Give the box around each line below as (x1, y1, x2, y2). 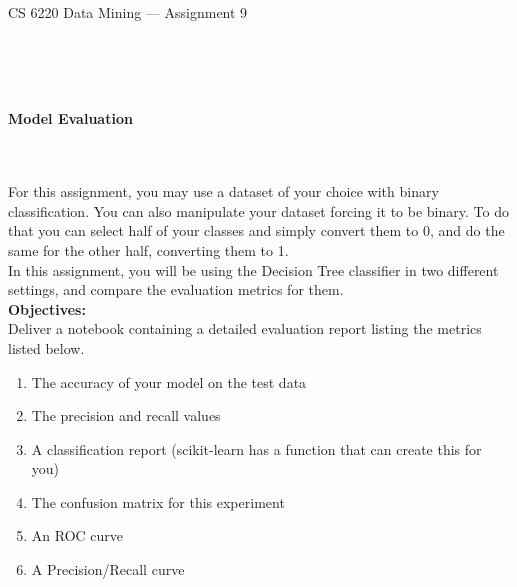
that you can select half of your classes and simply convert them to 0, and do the (8, 220, 505, 241)
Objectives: (8, 298, 86, 319)
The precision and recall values (31, 405, 221, 426)
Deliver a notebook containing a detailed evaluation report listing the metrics (8, 318, 482, 339)
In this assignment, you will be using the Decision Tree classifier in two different (8, 259, 499, 280)
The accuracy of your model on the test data (31, 371, 307, 392)
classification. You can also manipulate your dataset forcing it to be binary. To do (8, 200, 509, 221)
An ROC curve (31, 525, 124, 546)
